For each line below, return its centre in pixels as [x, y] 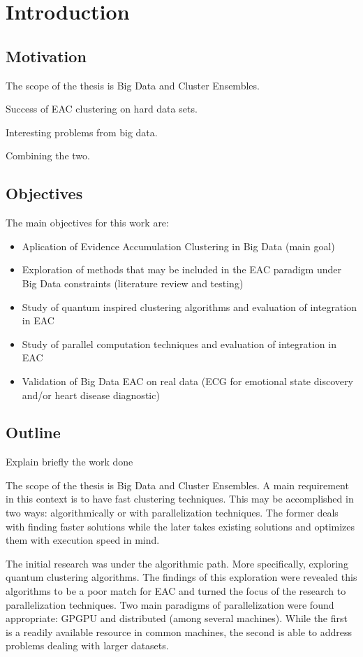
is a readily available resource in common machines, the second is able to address [179, 631]
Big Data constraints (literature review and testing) [133, 283]
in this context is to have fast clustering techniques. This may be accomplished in [180, 499]
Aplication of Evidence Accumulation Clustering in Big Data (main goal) [178, 246]
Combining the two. [48, 156]
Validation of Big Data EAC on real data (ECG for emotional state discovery [187, 381]
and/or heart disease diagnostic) [91, 395]
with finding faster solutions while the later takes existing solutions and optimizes [180, 526]
